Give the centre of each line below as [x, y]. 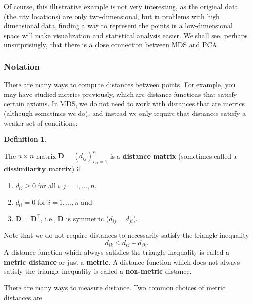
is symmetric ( [88, 218]
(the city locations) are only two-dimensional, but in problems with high [112, 16]
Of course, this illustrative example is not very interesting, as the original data [121, 6]
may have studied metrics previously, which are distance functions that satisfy [121, 94]
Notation [22, 66]
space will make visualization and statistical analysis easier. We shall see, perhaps [126, 35]
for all [47, 185]
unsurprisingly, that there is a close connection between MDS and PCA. [112, 45]
